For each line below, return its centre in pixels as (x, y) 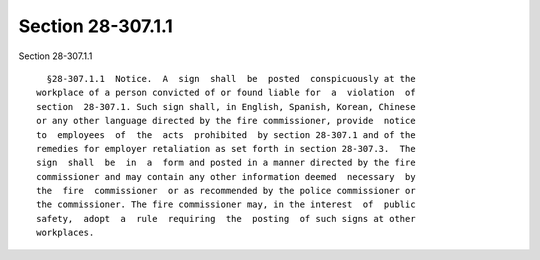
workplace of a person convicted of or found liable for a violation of (226, 93)
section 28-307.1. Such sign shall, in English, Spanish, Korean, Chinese (226, 106)
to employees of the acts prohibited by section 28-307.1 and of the (226, 134)
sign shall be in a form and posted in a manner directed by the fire (226, 163)
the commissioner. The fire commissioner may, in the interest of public (226, 204)
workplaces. (65, 233)
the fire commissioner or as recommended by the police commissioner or (226, 191)
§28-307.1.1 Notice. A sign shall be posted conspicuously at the (231, 78)
